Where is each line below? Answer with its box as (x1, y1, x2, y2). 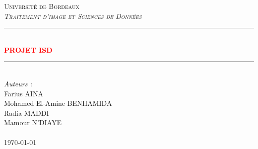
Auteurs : (4, 78, 32, 88)
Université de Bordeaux (4, 1, 79, 11)
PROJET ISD (4, 44, 53, 55)
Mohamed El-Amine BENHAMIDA (4, 98, 112, 108)
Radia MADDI (4, 107, 49, 118)
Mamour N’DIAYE (4, 117, 62, 128)
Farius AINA (4, 88, 43, 98)
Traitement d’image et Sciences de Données (4, 10, 142, 21)
